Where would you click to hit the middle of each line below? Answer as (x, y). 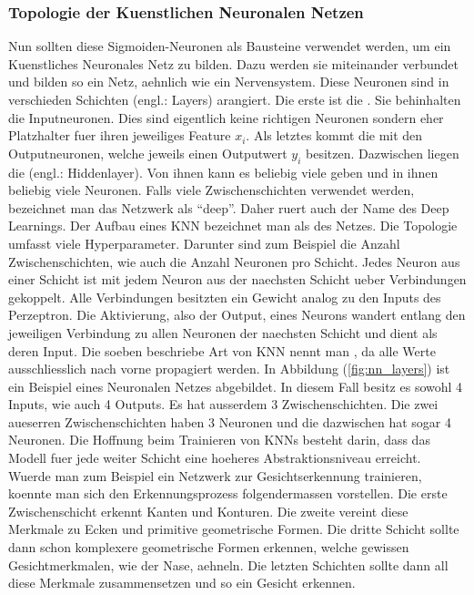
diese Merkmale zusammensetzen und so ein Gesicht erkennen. (182, 583)
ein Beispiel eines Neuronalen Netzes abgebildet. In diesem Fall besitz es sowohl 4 (236, 386)
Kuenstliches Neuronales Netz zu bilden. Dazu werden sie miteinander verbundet (233, 63)
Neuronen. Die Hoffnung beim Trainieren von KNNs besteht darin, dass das (219, 440)
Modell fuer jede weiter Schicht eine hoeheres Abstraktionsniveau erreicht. (215, 458)
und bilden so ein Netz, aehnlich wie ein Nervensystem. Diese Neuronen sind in (229, 82)
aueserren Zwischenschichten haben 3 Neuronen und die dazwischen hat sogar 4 (230, 421)
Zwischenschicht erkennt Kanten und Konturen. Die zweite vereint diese (208, 511)
